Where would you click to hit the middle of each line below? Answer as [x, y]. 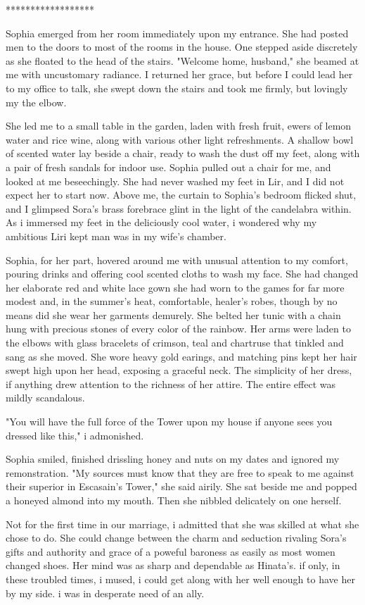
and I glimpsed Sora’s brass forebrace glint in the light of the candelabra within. [179, 208]
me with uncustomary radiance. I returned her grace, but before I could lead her [179, 74]
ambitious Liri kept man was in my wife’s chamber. [116, 236]
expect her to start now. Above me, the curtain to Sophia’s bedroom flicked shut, [181, 195]
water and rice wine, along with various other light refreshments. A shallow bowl [180, 139]
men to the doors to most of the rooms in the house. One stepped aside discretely [182, 47]
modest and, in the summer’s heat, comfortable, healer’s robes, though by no [172, 301]
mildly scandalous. [45, 398]
